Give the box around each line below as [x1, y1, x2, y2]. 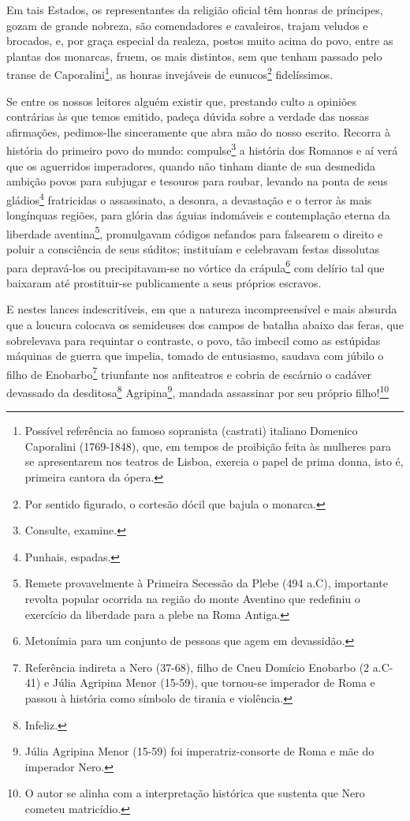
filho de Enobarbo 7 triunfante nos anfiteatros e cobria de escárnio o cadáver [6, 363, 372, 382]
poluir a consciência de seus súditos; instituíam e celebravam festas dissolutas [6, 240, 379, 257]
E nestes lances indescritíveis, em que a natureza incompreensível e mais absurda [6, 301, 397, 317]
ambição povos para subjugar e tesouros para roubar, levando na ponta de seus [6, 173, 388, 189]
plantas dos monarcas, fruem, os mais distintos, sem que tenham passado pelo [6, 47, 382, 64]
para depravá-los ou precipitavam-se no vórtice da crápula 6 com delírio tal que [6, 257, 385, 276]
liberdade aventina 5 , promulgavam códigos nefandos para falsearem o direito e [6, 223, 383, 242]
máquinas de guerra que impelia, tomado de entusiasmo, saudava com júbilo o [6, 347, 384, 364]
